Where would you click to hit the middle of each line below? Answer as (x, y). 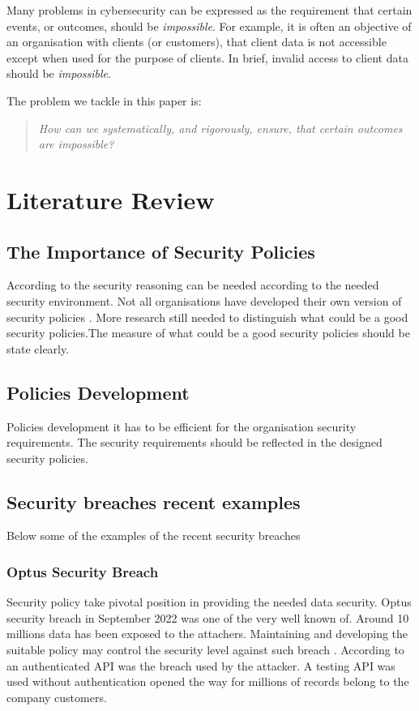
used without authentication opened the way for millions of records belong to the (208, 681)
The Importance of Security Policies (161, 251)
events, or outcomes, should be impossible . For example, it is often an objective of (209, 26)
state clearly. (38, 348)
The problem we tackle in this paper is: (104, 100)
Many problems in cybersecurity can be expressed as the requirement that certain (209, 10)
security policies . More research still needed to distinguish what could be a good (207, 317)
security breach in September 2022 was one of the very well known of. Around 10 (208, 617)
